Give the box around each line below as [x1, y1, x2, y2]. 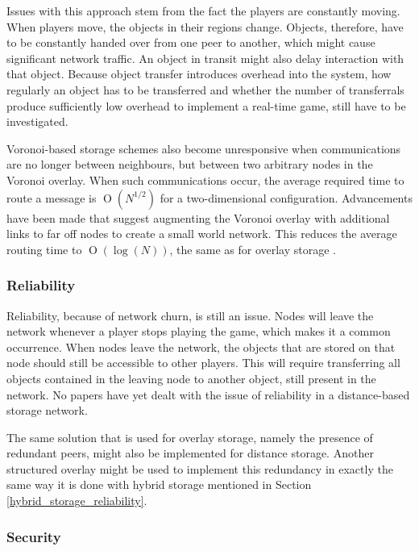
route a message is [6, 189, 97, 206]
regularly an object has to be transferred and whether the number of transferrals [6, 81, 404, 98]
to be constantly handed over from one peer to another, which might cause [6, 34, 375, 51]
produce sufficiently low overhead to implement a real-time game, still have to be [6, 97, 406, 114]
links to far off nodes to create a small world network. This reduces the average [6, 225, 397, 242]
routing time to [6, 240, 82, 257]
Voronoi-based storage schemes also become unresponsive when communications [6, 140, 401, 157]
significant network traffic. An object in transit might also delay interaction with [6, 49, 404, 66]
